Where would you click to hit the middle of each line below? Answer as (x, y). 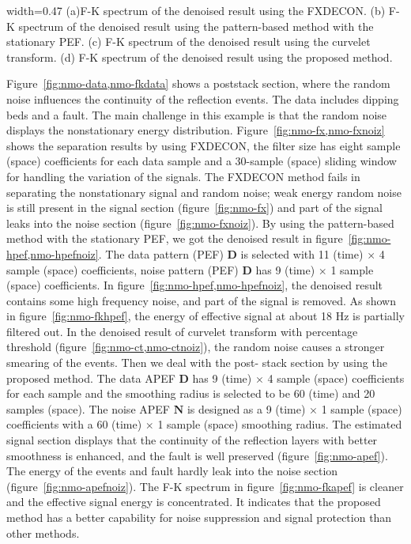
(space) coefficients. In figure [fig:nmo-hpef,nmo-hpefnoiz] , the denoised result (195, 285)
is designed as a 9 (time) (246, 408)
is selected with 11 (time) (302, 253)
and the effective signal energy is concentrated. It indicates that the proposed (194, 502)
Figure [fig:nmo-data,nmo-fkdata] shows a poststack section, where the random (198, 83)
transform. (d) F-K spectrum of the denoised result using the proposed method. (200, 57)
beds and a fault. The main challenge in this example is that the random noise (197, 114)
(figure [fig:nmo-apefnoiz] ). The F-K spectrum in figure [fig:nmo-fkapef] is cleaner (205, 486)
